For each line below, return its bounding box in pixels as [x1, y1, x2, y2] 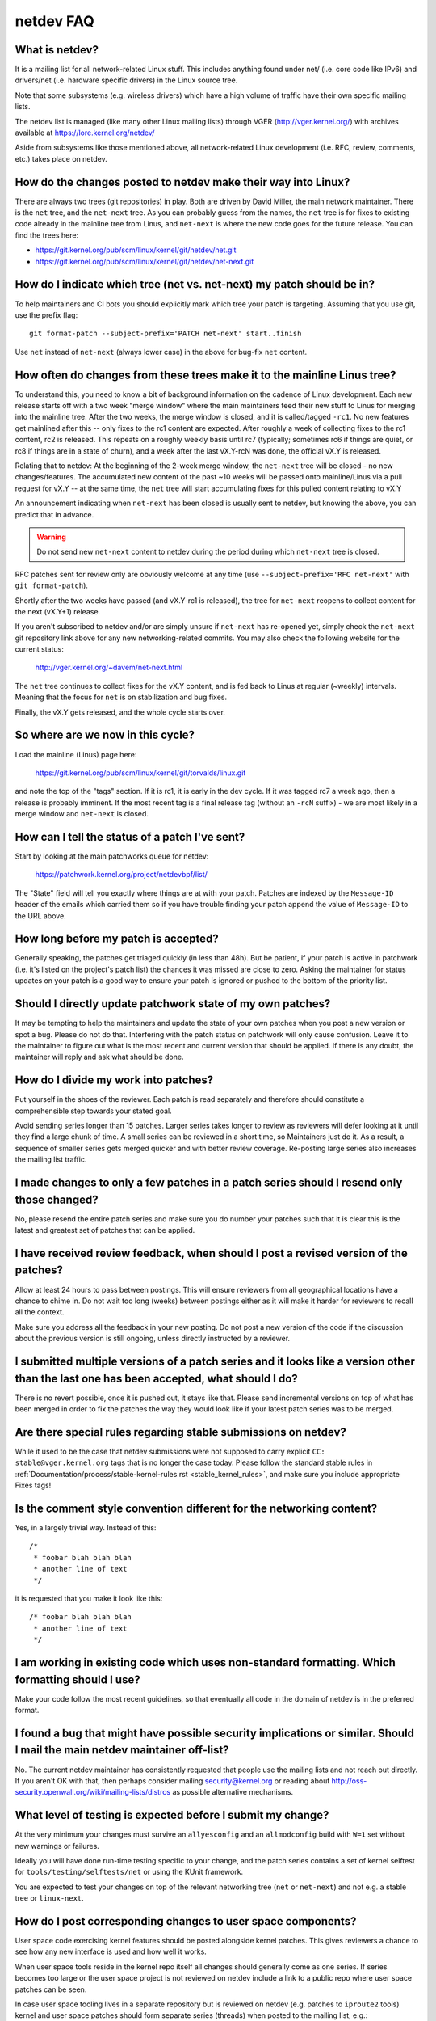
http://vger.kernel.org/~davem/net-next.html [35, 663, 183, 673]
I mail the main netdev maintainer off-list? [15, 1743, 229, 1757]
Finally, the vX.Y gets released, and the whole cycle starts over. [15, 707, 226, 717]
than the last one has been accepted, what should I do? [15, 1371, 298, 1386]
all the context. [15, 1307, 65, 1317]
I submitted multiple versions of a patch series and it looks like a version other [15, 1354, 416, 1368]
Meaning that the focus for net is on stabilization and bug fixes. [15, 692, 228, 702]
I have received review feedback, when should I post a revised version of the [15, 1246, 408, 1260]
